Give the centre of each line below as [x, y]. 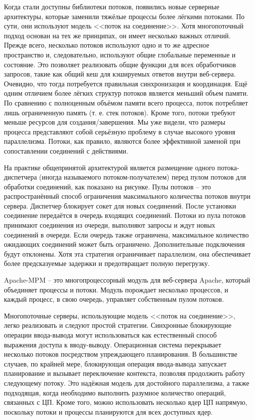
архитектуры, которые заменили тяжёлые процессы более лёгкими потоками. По [124, 16]
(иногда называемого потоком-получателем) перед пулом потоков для [142, 177]
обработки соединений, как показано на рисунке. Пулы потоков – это [107, 186]
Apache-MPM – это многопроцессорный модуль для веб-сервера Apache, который [127, 280]
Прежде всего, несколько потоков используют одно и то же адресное [107, 45]
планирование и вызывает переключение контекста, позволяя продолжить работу [125, 373]
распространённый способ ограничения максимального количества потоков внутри [127, 196]
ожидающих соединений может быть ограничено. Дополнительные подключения [125, 244]
